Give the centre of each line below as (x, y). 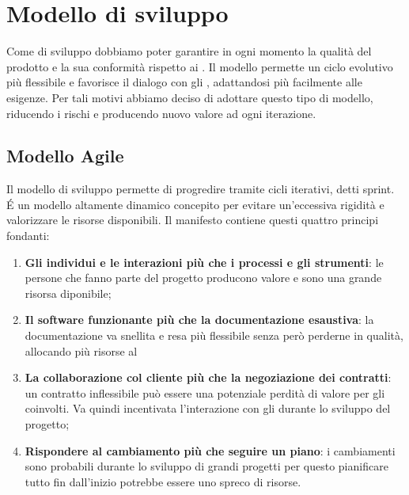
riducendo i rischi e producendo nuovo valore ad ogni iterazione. (161, 113)
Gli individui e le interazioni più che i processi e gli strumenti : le (204, 262)
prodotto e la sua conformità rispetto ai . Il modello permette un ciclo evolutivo (200, 66)
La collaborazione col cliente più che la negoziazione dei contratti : (208, 377)
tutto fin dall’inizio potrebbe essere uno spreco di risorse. (163, 481)
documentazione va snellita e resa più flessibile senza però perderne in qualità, (214, 335)
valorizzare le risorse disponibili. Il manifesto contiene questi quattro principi (193, 220)
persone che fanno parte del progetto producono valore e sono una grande (203, 278)
